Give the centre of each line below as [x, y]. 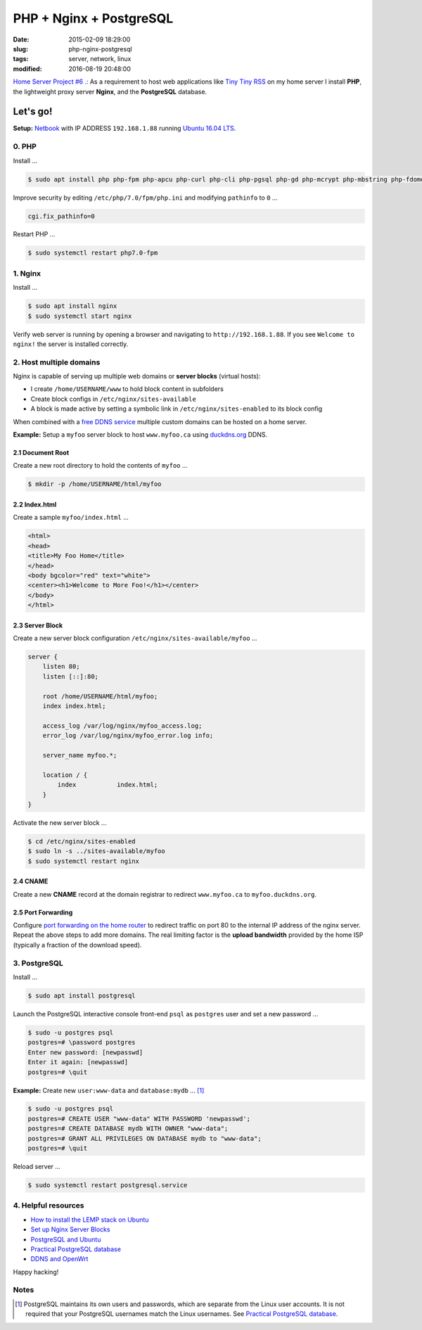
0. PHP [25, 146]
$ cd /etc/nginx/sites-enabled [82, 841]
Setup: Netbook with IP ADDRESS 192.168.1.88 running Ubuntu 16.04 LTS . [124, 128]
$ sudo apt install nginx [72, 306]
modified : [27, 69]
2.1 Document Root [41, 453]
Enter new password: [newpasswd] [85, 1052]
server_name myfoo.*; [80, 755]
